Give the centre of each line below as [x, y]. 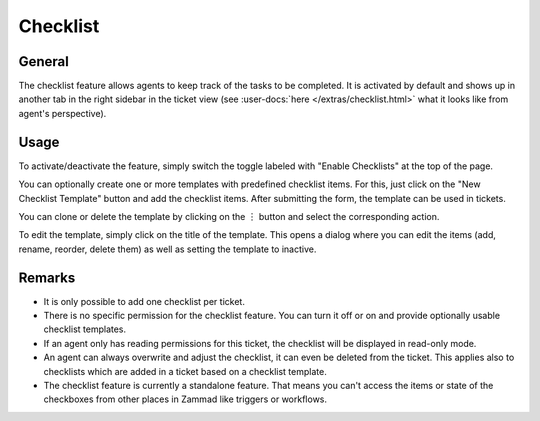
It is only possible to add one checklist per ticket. [144, 301]
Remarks [47, 277]
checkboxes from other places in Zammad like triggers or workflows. [185, 399]
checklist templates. [85, 329]
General [44, 61]
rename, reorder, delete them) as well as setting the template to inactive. [167, 249]
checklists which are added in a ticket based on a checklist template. [185, 371]
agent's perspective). [62, 113]
